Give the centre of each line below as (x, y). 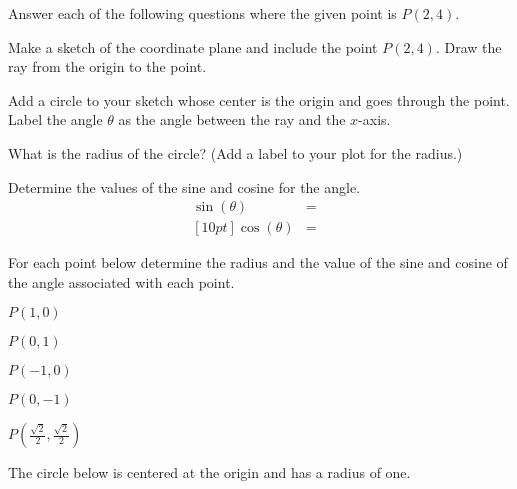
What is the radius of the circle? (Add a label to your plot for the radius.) (235, 152)
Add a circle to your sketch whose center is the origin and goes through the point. (259, 99)
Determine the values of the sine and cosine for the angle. (184, 186)
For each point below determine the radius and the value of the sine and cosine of (258, 262)
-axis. (374, 119)
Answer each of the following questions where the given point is (202, 13)
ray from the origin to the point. (107, 66)
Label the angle (55, 119)
